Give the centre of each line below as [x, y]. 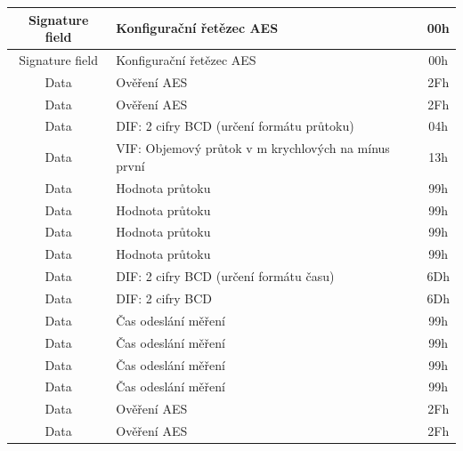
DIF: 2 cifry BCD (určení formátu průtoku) [235, 126]
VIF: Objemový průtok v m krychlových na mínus [253, 148]
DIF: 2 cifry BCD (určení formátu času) [225, 276]
